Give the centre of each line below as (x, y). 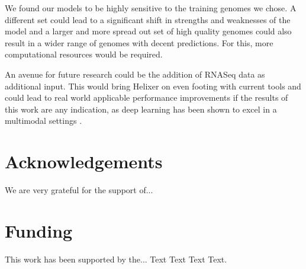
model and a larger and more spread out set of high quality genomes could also (148, 31)
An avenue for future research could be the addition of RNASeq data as (135, 74)
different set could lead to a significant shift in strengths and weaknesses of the (148, 19)
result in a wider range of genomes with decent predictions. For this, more (139, 42)
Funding (39, 230)
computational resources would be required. (84, 54)
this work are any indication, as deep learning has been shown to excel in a (141, 109)
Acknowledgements (84, 161)
